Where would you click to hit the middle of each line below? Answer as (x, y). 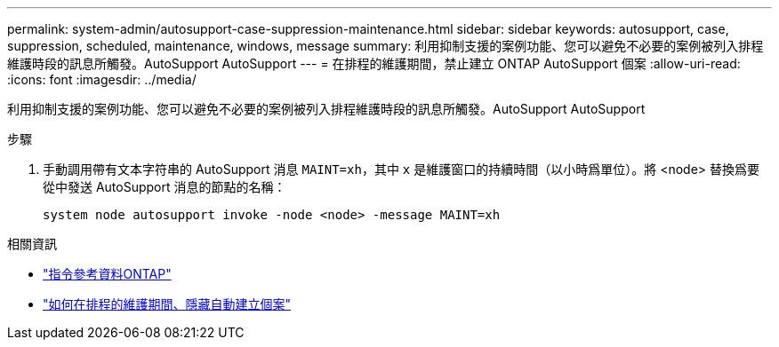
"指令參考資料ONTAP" (107, 274)
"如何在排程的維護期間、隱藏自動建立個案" (167, 304)
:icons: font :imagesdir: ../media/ (102, 79)
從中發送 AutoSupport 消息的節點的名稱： (165, 187)
